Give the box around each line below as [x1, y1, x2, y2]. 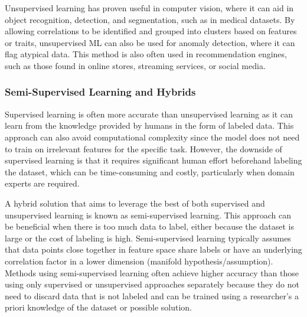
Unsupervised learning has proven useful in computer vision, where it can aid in [5, 2, 294, 14]
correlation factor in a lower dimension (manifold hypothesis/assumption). [5, 254, 273, 267]
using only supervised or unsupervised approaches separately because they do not [5, 278, 299, 290]
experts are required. [5, 177, 80, 189]
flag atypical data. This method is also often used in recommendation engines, [5, 48, 287, 60]
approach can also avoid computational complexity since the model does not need [5, 130, 300, 143]
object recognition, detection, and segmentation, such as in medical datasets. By [5, 13, 295, 25]
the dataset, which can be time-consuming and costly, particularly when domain [5, 165, 295, 178]
